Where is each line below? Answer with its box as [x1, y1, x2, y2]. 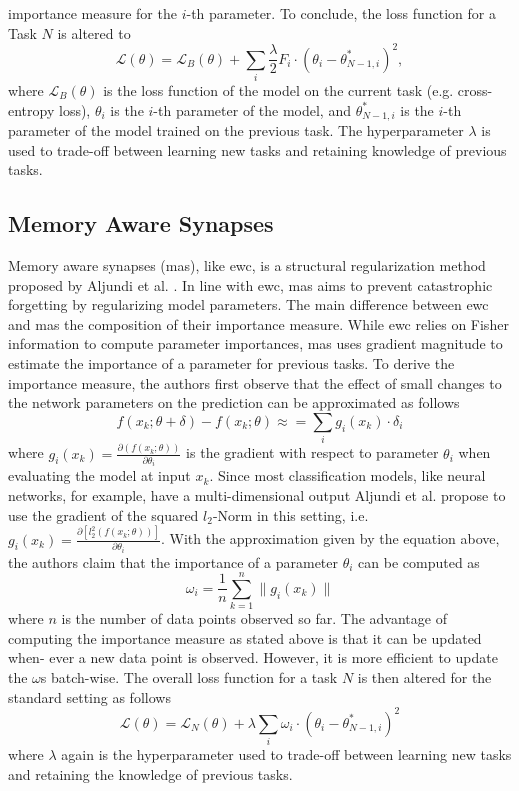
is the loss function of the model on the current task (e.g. [103, 80, 454, 101]
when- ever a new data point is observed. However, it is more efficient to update [8, 647, 498, 668]
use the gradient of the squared [8, 504, 199, 525]
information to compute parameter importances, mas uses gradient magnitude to [8, 333, 503, 354]
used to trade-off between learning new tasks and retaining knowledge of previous [8, 139, 507, 160]
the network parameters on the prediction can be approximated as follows [8, 392, 460, 413]
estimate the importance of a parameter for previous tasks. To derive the [8, 353, 455, 374]
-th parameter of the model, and [153, 99, 351, 120]
